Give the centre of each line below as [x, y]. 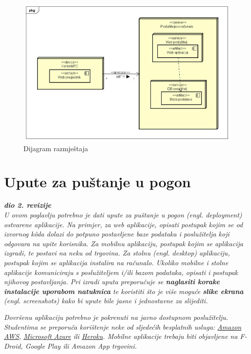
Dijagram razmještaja [56, 148]
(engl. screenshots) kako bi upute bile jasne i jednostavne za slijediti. [106, 301]
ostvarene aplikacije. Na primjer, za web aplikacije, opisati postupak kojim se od [124, 224]
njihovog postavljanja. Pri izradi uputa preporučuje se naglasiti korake [112, 282]
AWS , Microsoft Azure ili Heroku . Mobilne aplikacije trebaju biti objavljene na [121, 336]
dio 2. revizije [28, 205]
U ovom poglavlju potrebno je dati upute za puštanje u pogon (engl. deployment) [123, 215]
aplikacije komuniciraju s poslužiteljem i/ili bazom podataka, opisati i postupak [121, 272]
